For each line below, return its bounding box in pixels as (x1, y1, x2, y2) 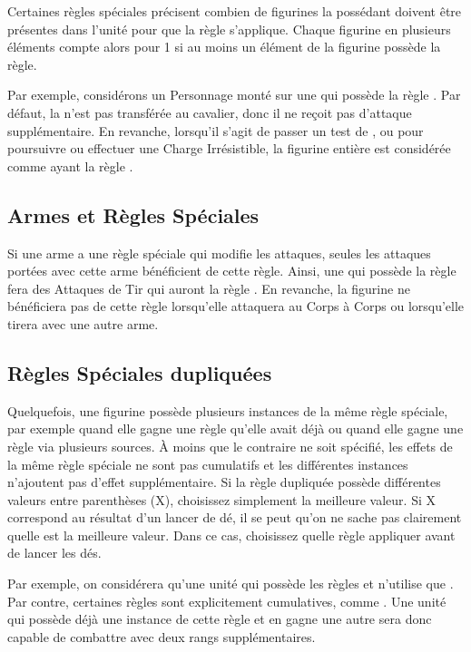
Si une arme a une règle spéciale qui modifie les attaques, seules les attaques (7, 243, 431, 262)
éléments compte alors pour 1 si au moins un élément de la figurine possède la (7, 37, 441, 56)
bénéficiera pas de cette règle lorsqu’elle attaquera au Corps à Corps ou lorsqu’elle (7, 297, 465, 316)
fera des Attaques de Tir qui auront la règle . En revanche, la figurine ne (7, 278, 410, 297)
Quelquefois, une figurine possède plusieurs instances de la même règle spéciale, (7, 401, 448, 420)
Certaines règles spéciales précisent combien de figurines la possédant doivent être (7, 2, 462, 20)
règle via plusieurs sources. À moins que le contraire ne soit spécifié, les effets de (7, 436, 453, 455)
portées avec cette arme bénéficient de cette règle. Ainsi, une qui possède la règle (7, 261, 456, 280)
